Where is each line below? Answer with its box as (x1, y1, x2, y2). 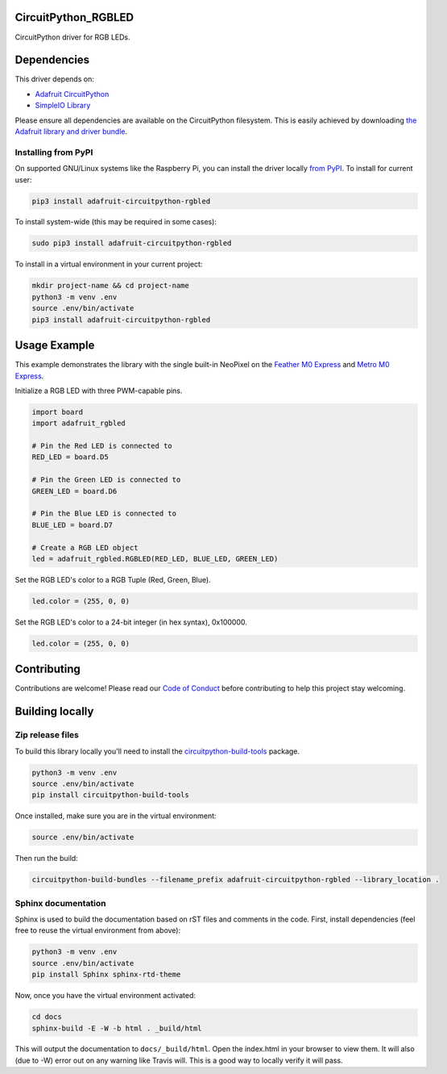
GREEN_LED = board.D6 (31, 487, 118, 495)
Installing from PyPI (14, 146, 93, 157)
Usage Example (14, 339, 95, 353)
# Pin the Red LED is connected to (31, 441, 172, 451)
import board (31, 407, 84, 416)
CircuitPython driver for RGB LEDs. (14, 32, 130, 42)
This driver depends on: (14, 74, 94, 84)
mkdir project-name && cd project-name (31, 281, 189, 290)
